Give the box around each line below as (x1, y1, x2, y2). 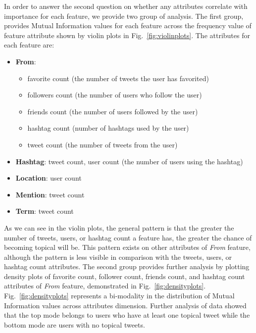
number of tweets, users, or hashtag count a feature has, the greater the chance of (4, 232, 252, 242)
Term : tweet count (15, 206, 74, 216)
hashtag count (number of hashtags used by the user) (27, 123, 189, 133)
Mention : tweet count (15, 189, 85, 199)
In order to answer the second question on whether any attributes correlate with (4, 1, 248, 11)
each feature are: (4, 40, 54, 50)
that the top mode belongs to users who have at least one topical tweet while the (4, 310, 250, 320)
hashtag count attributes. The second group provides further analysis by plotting (4, 261, 250, 272)
